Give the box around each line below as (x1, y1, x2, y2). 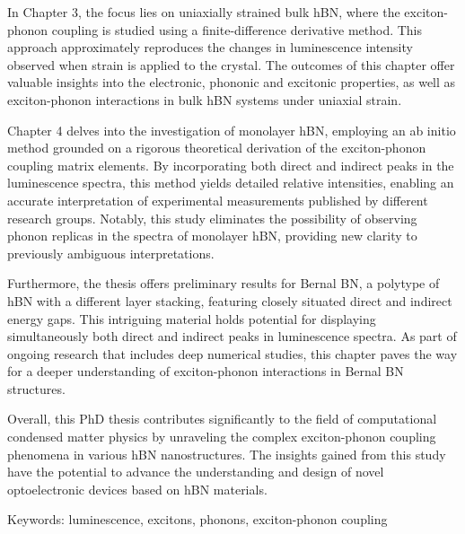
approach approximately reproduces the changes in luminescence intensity (7, 38, 413, 57)
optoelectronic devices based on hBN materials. (7, 479, 268, 498)
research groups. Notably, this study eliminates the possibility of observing (7, 208, 417, 227)
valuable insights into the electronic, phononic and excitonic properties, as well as (7, 73, 456, 92)
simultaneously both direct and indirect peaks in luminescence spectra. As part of (7, 327, 457, 346)
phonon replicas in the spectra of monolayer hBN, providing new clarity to (7, 226, 417, 245)
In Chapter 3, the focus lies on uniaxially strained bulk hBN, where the (7, 3, 400, 21)
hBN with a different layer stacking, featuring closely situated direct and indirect (7, 291, 452, 310)
